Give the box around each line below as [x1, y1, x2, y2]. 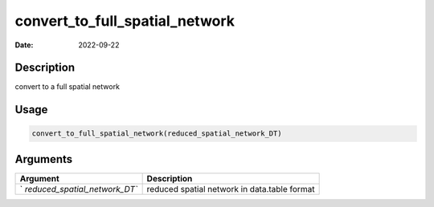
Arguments [14, 152, 73, 166]
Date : [14, 40, 34, 50]
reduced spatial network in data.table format [146, 183, 315, 194]
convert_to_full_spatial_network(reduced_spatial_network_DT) [31, 129, 282, 138]
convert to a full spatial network [14, 82, 121, 91]
